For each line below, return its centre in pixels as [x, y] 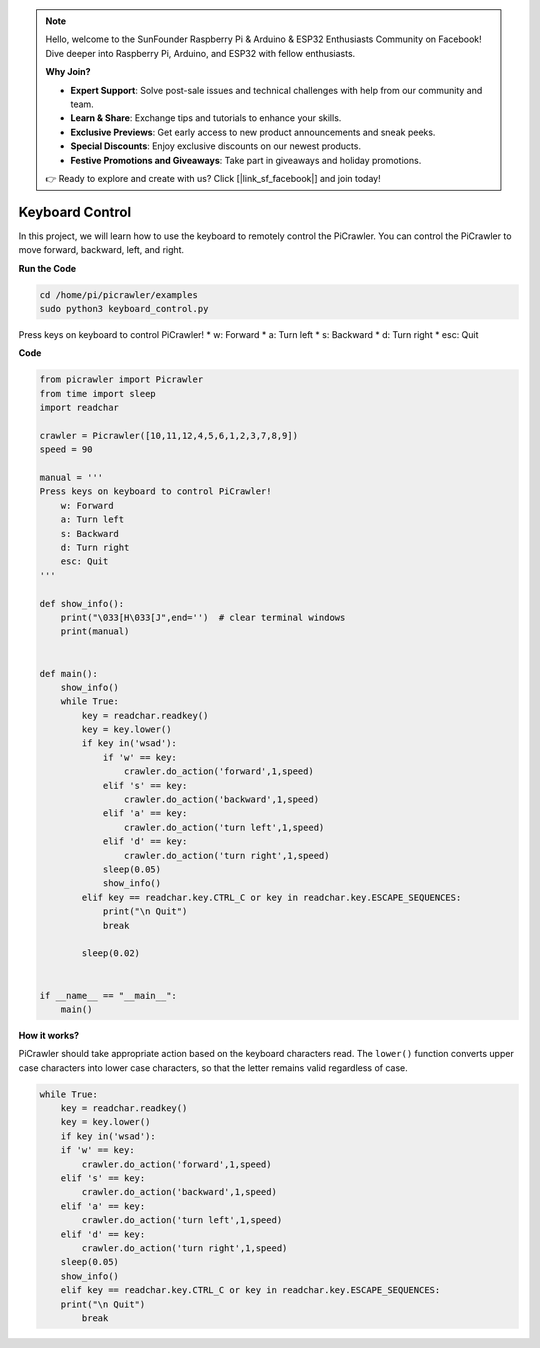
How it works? [49, 1035]
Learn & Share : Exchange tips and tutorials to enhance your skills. [206, 118]
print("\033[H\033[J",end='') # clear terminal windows [203, 617]
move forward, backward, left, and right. [101, 250]
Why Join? [68, 72]
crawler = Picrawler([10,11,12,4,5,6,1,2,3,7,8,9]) [169, 435]
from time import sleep [98, 393]
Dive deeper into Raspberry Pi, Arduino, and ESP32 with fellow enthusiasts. [200, 53]
